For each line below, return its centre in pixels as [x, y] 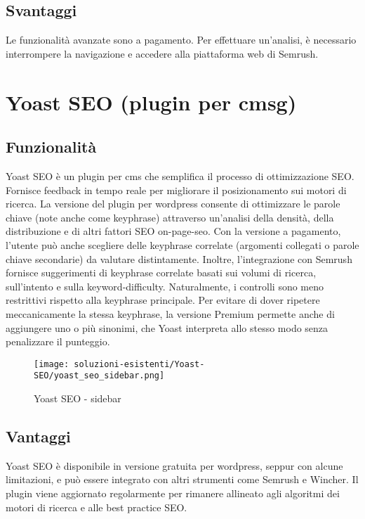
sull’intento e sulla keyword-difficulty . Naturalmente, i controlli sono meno [165, 286]
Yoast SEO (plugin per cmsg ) [151, 102]
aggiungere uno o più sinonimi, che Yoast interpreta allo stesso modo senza [167, 327]
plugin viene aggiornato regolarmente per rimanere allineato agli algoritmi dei [173, 493]
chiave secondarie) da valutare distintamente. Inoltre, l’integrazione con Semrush [179, 258]
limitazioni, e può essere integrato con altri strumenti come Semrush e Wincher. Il [182, 479]
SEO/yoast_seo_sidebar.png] [99, 376]
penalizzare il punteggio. [58, 341]
